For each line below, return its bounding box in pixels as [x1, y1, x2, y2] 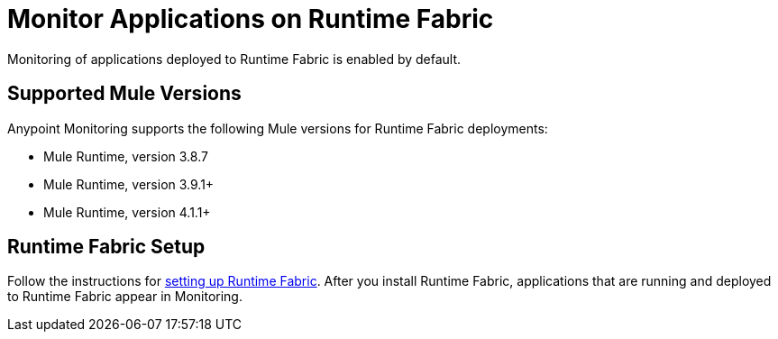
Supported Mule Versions [7, 82, 242, 105]
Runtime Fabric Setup [7, 235, 206, 259]
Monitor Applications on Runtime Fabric [7, 4, 494, 34]
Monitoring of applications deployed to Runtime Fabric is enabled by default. [7, 50, 462, 67]
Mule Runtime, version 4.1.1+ [43, 204, 211, 220]
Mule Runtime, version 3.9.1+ [43, 176, 215, 192]
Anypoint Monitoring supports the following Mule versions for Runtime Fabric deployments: [7, 120, 548, 136]
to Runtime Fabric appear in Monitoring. [7, 289, 243, 305]
